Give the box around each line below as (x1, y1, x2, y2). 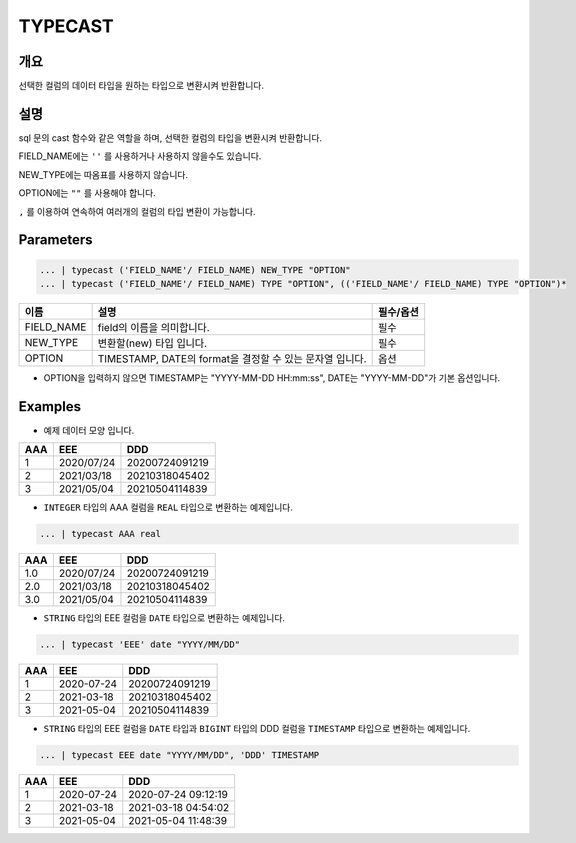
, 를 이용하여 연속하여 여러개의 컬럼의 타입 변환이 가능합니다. (18, 205, 256, 217)
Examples (18, 398, 82, 415)
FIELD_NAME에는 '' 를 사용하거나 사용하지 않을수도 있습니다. (18, 150, 262, 162)
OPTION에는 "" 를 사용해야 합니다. (18, 187, 157, 199)
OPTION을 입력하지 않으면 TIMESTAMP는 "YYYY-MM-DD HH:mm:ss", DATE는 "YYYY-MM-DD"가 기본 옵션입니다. (43, 371, 501, 384)
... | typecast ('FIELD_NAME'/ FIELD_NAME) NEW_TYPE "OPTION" (39, 264, 351, 275)
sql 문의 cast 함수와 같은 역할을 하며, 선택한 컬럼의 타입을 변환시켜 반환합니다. (18, 131, 323, 144)
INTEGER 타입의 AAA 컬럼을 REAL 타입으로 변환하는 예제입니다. (43, 501, 294, 514)
